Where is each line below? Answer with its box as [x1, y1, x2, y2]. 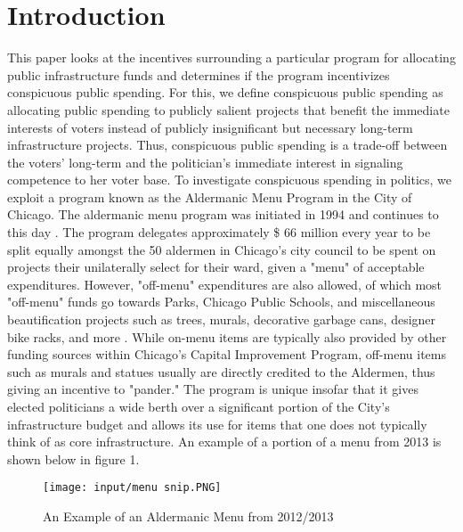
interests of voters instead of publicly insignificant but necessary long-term [7, 118, 413, 136]
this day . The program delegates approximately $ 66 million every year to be [7, 223, 431, 241]
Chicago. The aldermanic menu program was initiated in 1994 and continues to [7, 205, 439, 224]
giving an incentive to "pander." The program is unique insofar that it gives [7, 380, 418, 398]
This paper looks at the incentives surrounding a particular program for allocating [7, 48, 456, 67]
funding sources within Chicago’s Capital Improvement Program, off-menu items [7, 345, 446, 364]
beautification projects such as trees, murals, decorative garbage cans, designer [7, 310, 436, 329]
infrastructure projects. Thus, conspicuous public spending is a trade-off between [7, 135, 448, 154]
